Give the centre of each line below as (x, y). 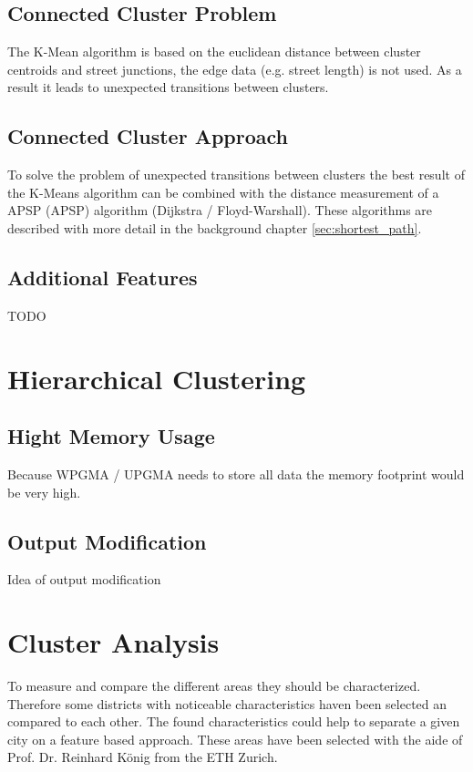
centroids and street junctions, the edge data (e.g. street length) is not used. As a (235, 69)
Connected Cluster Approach (148, 136)
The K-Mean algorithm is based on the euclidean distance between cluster (214, 51)
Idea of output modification (84, 579)
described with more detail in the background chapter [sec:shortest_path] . (215, 227)
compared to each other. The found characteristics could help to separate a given (234, 721)
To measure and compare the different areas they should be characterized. (214, 686)
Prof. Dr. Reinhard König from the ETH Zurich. (143, 757)
